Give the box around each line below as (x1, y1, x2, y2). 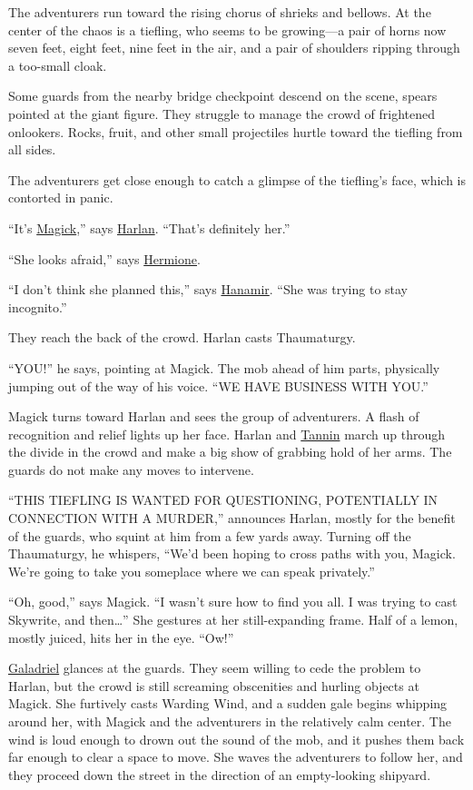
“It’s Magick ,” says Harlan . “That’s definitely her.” (8, 218, 291, 237)
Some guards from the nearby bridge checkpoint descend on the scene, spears (8, 86, 438, 105)
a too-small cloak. (8, 55, 107, 74)
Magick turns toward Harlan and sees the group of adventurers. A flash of (8, 407, 419, 426)
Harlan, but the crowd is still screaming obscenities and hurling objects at (8, 676, 419, 695)
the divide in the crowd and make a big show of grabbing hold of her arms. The (8, 442, 452, 461)
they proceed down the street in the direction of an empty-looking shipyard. (8, 765, 431, 784)
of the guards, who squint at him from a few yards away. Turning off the (8, 526, 411, 545)
